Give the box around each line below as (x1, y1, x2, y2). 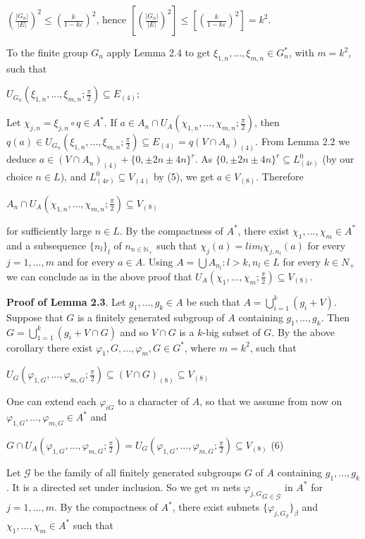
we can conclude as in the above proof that (6, 268, 192, 283)
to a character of (117, 394, 190, 409)
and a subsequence (6, 237, 87, 252)
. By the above (271, 324, 335, 339)
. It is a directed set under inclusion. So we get (6, 479, 208, 494)
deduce (6, 151, 36, 166)
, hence (96, 12, 127, 26)
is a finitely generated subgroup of (77, 309, 225, 324)
